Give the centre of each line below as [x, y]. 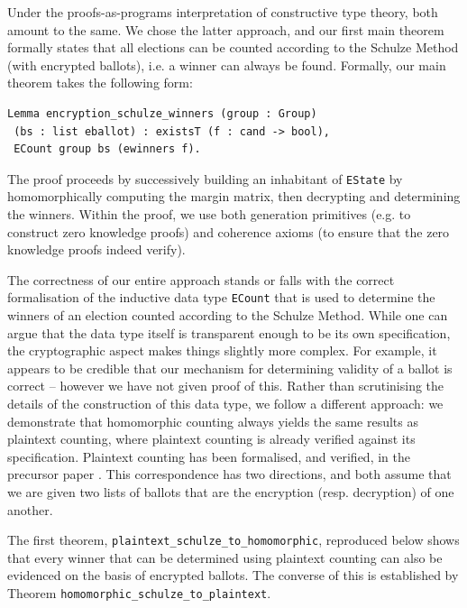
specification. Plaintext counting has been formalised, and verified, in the [209, 456]
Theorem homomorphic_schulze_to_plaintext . [139, 593]
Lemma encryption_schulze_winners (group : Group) [162, 113]
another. [30, 509]
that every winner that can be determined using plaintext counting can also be [225, 557]
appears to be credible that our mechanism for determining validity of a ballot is [230, 368]
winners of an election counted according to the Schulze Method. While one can [228, 315]
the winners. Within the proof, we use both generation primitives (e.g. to [209, 214]
